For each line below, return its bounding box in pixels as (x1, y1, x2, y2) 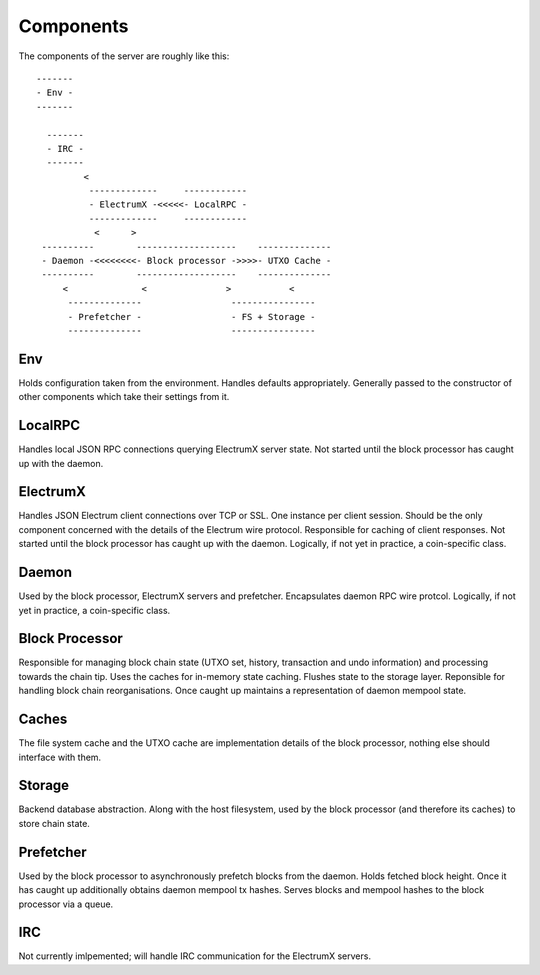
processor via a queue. (18, 898, 114, 910)
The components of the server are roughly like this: (18, 50, 230, 62)
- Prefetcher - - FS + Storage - (67, 311, 316, 322)
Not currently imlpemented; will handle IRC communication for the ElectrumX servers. (18, 950, 372, 962)
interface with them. (18, 751, 102, 763)
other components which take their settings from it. (18, 391, 230, 403)
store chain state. (18, 817, 90, 829)
